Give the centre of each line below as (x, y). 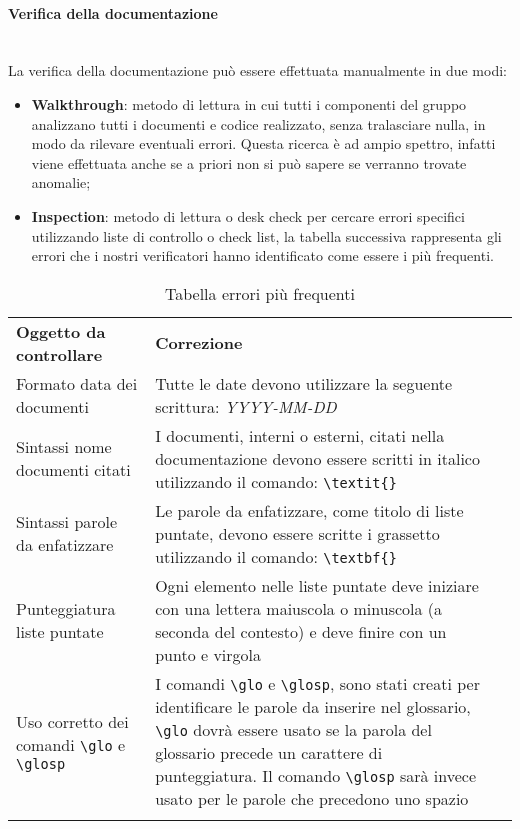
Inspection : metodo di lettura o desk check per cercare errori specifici (248, 215)
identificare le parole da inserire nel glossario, (313, 706)
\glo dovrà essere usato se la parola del (293, 729)
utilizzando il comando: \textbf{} (276, 556)
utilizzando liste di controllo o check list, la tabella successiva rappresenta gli (266, 235)
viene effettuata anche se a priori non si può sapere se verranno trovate (249, 162)
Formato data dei (77, 383)
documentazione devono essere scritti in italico (317, 458)
